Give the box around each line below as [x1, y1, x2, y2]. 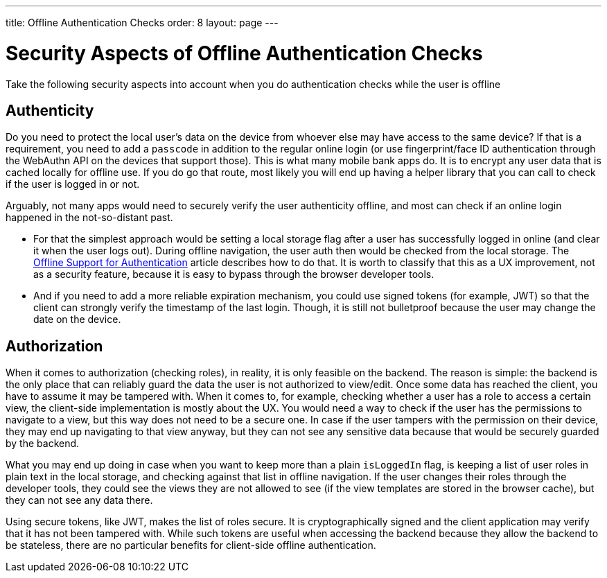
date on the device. [33, 313, 121, 326]
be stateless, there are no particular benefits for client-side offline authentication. [6, 539, 376, 552]
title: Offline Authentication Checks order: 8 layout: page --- [6, 17, 279, 28]
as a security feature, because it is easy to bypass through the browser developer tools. [33, 268, 434, 281]
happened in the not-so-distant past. [6, 211, 173, 224]
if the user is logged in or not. [6, 178, 140, 191]
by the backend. [6, 437, 80, 450]
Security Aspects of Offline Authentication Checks [6, 41, 483, 65]
